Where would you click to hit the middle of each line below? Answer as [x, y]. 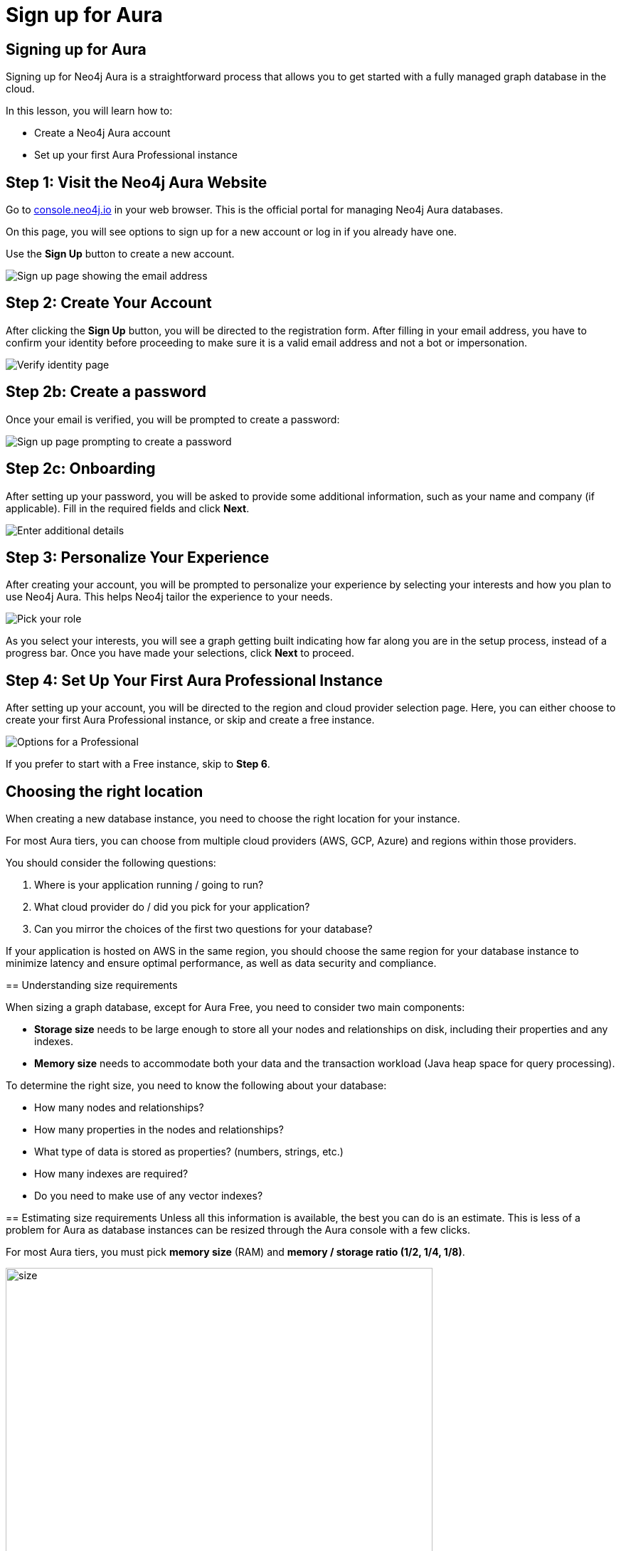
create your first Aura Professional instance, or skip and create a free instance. [190, 720]
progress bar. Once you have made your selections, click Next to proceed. [180, 653]
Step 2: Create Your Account [109, 303]
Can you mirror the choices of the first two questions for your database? [203, 929]
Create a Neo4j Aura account [102, 133]
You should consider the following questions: [111, 863]
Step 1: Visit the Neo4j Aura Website [137, 182]
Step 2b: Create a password [106, 392]
